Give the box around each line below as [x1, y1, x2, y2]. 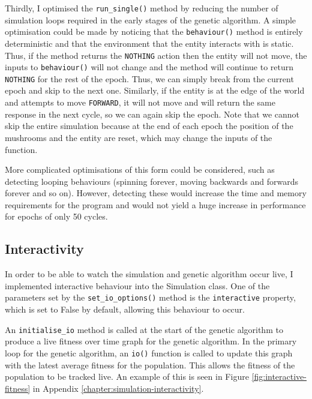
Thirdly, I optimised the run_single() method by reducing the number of [5, 2, 278, 14]
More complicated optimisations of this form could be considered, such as [5, 163, 275, 176]
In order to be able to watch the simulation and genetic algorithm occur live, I [5, 268, 293, 280]
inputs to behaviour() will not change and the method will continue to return [5, 61, 294, 73]
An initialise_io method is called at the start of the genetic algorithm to [5, 323, 283, 335]
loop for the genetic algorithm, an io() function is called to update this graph [5, 346, 293, 359]
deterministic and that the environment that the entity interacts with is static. [5, 37, 294, 49]
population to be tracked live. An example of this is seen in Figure [5, 370, 249, 383]
